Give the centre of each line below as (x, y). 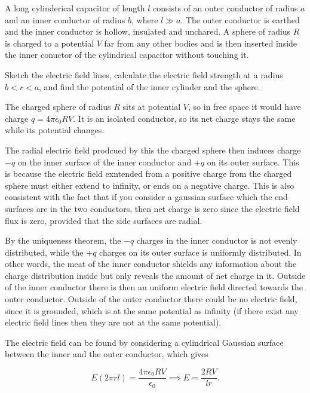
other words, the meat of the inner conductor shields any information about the (151, 264)
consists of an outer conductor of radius (225, 8)
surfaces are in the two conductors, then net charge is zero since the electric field (152, 208)
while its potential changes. (55, 130)
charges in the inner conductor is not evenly (217, 240)
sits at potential (152, 107)
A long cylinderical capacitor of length (75, 8)
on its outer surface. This (253, 162)
